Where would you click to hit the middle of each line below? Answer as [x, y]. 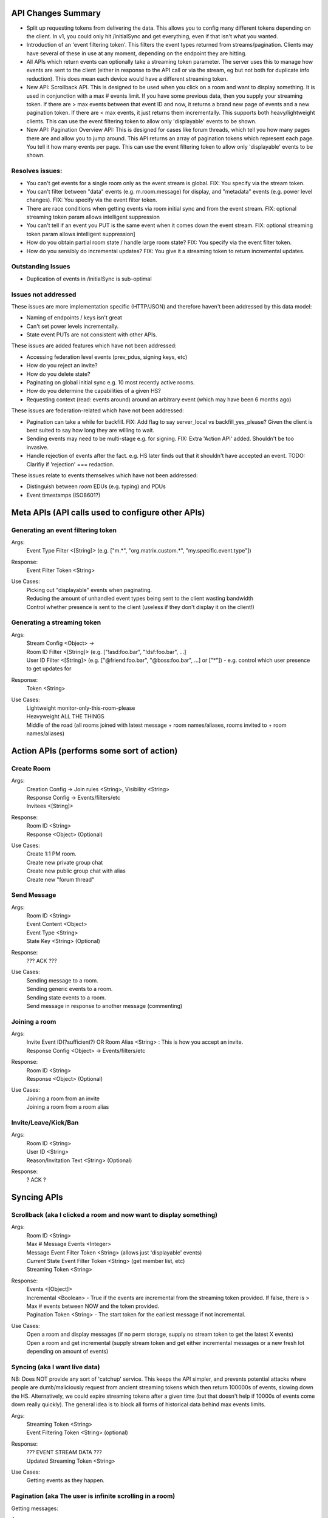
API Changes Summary [56, 13]
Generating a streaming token [56, 622]
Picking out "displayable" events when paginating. [89, 590]
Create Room [31, 768]
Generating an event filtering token [64, 530]
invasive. [37, 447]
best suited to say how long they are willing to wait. [91, 430]
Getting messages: [35, 1508]
